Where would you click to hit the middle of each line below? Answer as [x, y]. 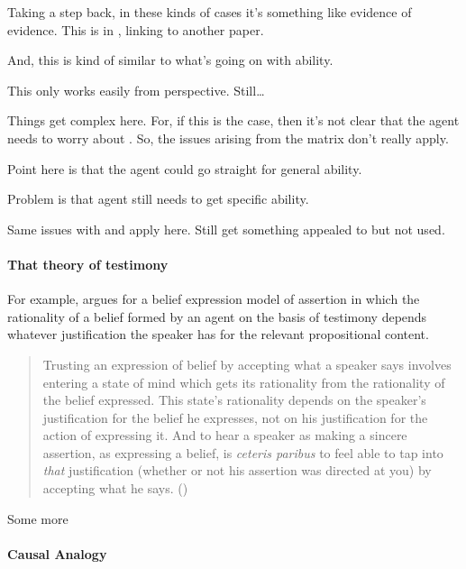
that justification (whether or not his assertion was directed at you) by [237, 470]
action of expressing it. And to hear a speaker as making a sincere [225, 435]
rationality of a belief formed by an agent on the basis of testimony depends [217, 316]
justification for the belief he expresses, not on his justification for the [235, 417]
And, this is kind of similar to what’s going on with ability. [170, 60]
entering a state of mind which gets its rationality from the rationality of [244, 382]
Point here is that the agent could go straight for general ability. [185, 168]
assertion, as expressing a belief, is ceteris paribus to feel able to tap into [243, 452]
